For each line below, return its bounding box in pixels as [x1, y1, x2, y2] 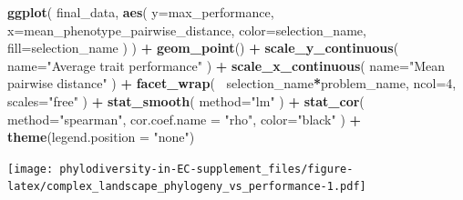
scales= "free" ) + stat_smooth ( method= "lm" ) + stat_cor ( [7, 91, 365, 110]
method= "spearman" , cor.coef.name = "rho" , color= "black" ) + [7, 109, 362, 128]
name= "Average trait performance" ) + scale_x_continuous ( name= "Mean [7, 55, 445, 75]
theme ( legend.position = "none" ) [7, 127, 195, 146]
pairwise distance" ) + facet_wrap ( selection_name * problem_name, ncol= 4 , [7, 74, 457, 93]
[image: [7, 162, 54, 175]
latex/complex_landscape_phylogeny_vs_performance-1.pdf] [7, 180, 366, 194]
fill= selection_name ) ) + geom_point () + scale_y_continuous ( [7, 38, 399, 57]
